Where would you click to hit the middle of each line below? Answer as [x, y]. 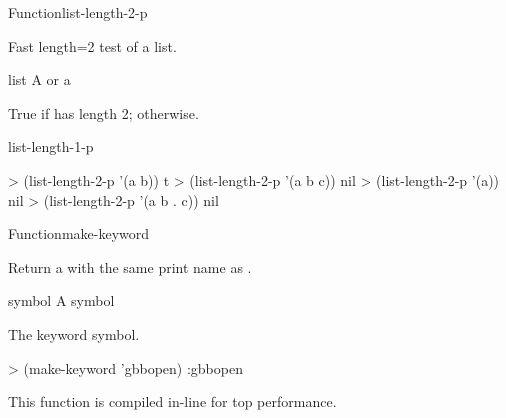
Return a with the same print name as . [130, 266]
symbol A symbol [61, 300]
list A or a [39, 79]
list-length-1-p [51, 146]
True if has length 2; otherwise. [103, 112]
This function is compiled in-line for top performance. [172, 401]
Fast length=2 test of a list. [92, 45]
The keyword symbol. [74, 333]
